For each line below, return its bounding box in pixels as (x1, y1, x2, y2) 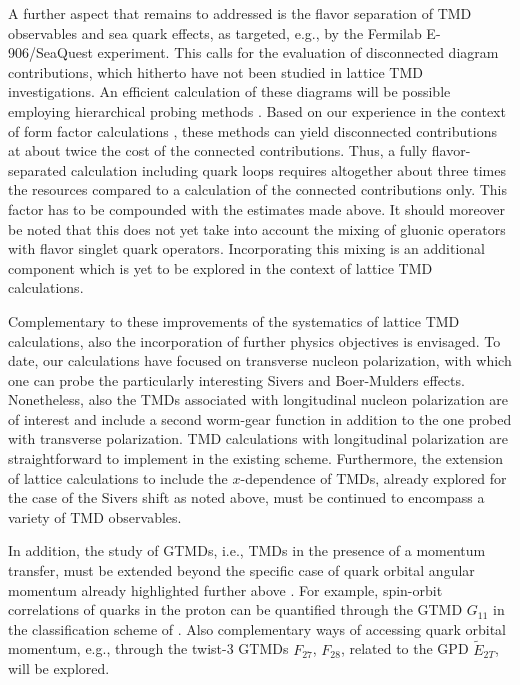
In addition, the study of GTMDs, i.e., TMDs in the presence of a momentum (8, 540, 486, 561)
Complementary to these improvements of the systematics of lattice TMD (8, 310, 460, 331)
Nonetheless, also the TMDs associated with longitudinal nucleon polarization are (8, 389, 509, 410)
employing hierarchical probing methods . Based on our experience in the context (8, 100, 506, 121)
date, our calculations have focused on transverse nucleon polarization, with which (8, 350, 512, 371)
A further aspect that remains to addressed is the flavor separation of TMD (8, 3, 472, 23)
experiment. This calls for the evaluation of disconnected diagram (97, 42, 499, 63)
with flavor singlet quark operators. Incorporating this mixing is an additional (8, 238, 486, 259)
